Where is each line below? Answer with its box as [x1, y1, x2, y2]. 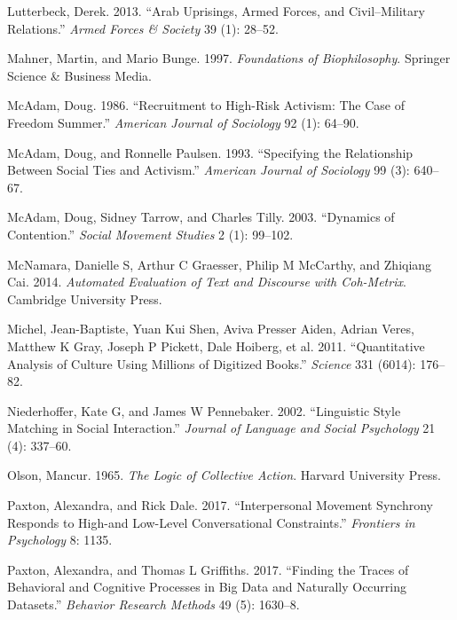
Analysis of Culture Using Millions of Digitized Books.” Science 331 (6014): [7, 354, 416, 373]
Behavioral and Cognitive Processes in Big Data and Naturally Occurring [7, 577, 407, 596]
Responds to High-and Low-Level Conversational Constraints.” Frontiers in [7, 513, 415, 531]
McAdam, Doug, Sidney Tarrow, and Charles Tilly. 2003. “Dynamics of [7, 208, 395, 226]
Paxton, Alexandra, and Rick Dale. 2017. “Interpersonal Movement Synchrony [7, 496, 433, 514]
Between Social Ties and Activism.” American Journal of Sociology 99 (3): [7, 161, 410, 179]
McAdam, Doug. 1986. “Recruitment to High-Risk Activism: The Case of [7, 96, 406, 114]
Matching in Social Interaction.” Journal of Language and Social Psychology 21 [7, 419, 436, 437]
